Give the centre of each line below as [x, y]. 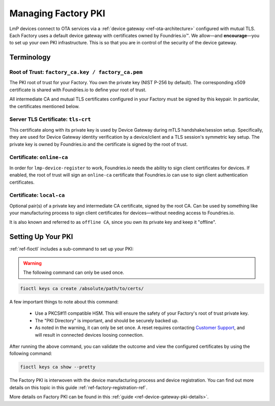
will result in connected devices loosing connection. [89, 335]
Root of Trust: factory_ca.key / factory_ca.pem [76, 72]
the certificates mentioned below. [45, 106]
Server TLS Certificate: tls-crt [50, 119]
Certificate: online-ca [39, 157]
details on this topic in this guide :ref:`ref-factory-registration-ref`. [78, 387]
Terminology [30, 57]
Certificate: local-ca [37, 195]
